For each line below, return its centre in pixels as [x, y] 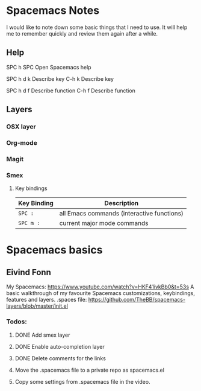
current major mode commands [104, 223]
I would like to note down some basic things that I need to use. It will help [97, 27]
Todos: [17, 322]
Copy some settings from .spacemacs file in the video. [82, 381]
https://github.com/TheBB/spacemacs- [137, 300]
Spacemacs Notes [53, 11]
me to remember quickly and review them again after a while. [82, 33]
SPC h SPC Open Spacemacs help [49, 67]
